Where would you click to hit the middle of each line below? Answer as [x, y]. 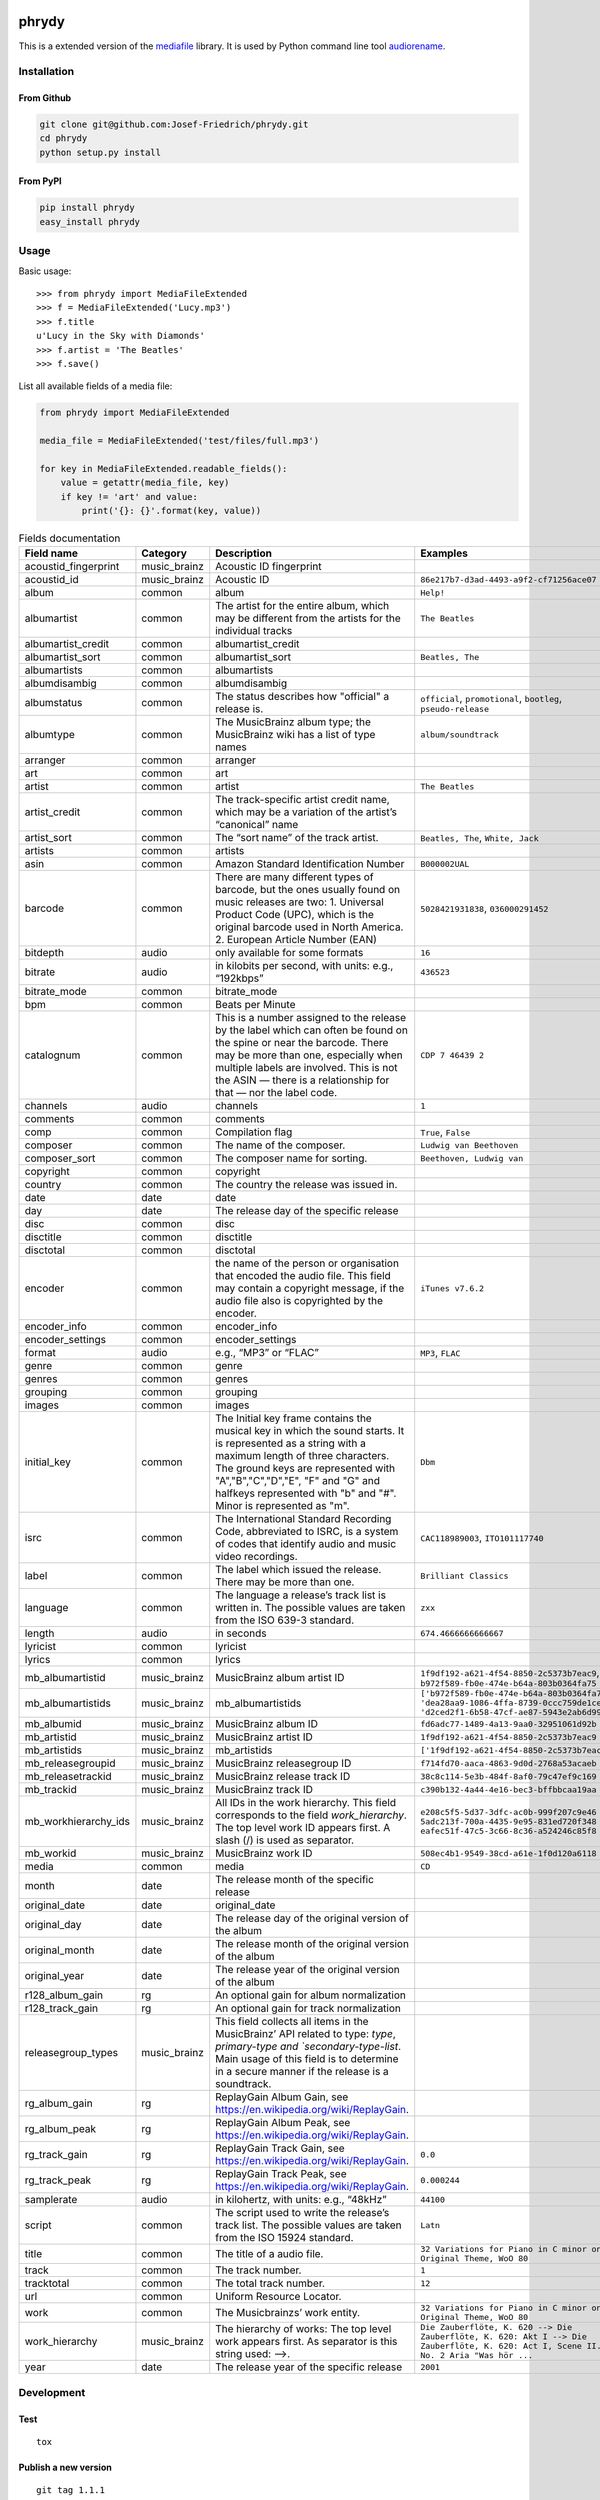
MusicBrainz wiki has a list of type [295, 735]
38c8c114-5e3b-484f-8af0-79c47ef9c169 [508, 1776]
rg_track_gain [56, 2155]
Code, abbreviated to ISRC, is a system [307, 1532]
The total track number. [270, 2283]
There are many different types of [294, 877]
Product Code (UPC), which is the [295, 915]
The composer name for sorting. [291, 1158]
